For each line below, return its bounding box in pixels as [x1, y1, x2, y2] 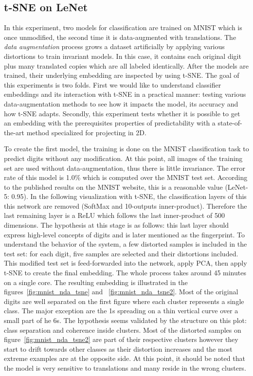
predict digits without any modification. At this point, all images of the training [4, 153, 243, 163]
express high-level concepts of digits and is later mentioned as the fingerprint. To [4, 229, 245, 239]
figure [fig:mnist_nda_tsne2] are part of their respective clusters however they [4, 334, 238, 344]
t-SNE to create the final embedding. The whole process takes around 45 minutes [4, 268, 246, 278]
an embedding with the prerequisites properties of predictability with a [4, 118, 216, 128]
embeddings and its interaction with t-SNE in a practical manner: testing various [4, 89, 246, 99]
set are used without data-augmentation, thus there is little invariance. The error [4, 162, 245, 173]
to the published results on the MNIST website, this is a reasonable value [4, 181, 223, 192]
